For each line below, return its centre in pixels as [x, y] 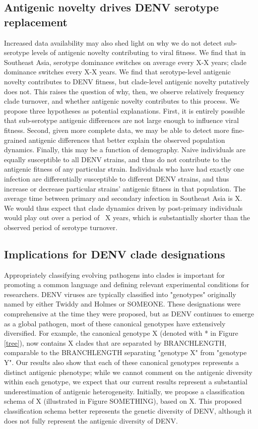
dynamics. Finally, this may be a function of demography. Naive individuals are [125, 150]
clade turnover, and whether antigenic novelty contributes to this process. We [122, 101]
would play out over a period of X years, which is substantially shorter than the [127, 217]
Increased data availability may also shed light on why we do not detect [113, 42]
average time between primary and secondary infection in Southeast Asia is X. [123, 198]
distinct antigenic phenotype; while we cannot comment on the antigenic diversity [128, 372]
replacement [36, 22]
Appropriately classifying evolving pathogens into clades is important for [115, 275]
